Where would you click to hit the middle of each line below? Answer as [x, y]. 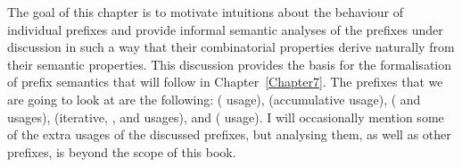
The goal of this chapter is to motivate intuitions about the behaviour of [206, 12]
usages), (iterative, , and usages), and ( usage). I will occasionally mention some [226, 117]
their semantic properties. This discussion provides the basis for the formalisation [230, 64]
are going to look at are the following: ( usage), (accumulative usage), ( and [214, 99]
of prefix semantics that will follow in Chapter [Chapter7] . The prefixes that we [225, 82]
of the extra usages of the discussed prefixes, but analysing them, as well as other [229, 134]
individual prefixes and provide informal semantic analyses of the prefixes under [225, 29]
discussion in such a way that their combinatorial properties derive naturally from [231, 47]
